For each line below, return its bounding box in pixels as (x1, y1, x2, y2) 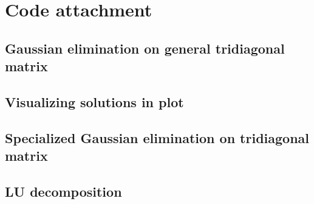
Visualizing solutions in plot (5, 92, 184, 111)
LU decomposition (5, 181, 122, 200)
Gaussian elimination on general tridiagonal (5, 38, 285, 57)
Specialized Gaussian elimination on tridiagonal (5, 128, 310, 147)
